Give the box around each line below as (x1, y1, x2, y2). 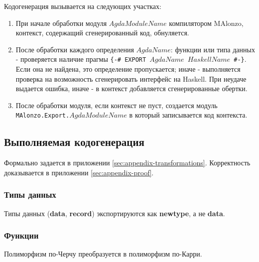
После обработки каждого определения (15, 44, 134, 54)
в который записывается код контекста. (129, 110, 248, 120)
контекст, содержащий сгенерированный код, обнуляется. (15, 27, 189, 38)
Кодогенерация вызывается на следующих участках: (4, 1, 161, 11)
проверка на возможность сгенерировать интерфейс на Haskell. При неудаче (15, 73, 247, 84)
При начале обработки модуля (15, 17, 107, 28)
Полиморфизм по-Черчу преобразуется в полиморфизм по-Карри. (4, 249, 202, 259)
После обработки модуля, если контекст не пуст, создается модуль (15, 100, 218, 110)
